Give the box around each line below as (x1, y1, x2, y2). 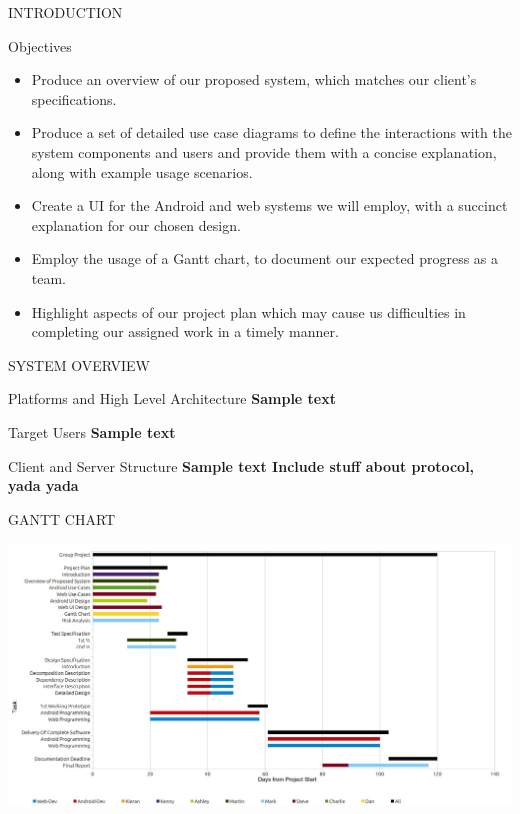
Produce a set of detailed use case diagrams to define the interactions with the (31, 122, 512, 143)
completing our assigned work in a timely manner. (31, 321, 339, 342)
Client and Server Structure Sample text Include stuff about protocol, (8, 455, 475, 476)
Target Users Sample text (8, 421, 176, 442)
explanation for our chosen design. (31, 214, 241, 235)
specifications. (31, 88, 117, 109)
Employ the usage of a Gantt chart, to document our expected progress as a (31, 248, 499, 269)
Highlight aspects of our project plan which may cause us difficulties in (31, 301, 466, 322)
